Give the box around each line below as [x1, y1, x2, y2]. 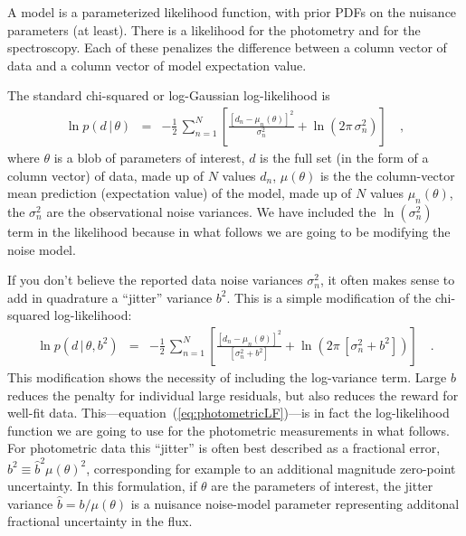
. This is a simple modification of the [226, 287, 432, 306]
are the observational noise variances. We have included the [46, 202, 376, 221]
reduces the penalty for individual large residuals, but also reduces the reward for [7, 385, 459, 404]
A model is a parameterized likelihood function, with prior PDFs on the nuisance [7, 3, 457, 21]
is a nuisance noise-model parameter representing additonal [130, 494, 460, 512]
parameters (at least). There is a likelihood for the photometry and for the [7, 20, 421, 39]
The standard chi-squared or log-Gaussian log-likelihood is [7, 86, 330, 105]
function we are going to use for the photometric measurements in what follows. [7, 420, 450, 439]
